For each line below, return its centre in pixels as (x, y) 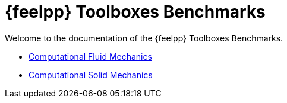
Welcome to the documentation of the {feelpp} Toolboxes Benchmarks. (144, 38)
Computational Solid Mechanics (91, 75)
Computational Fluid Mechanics (90, 56)
